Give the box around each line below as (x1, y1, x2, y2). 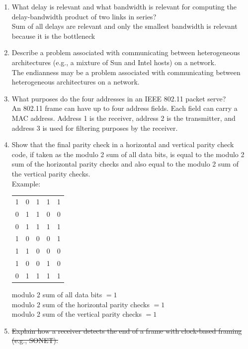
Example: (11, 178, 41, 188)
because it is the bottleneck (11, 30, 95, 41)
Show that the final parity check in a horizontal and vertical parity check (11, 139, 234, 150)
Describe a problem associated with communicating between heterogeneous (11, 47, 240, 58)
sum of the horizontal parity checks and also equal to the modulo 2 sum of (11, 159, 239, 169)
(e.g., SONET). (11, 335, 58, 346)
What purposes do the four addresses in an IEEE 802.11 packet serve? (11, 93, 226, 103)
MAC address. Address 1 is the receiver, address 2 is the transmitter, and (11, 112, 236, 123)
